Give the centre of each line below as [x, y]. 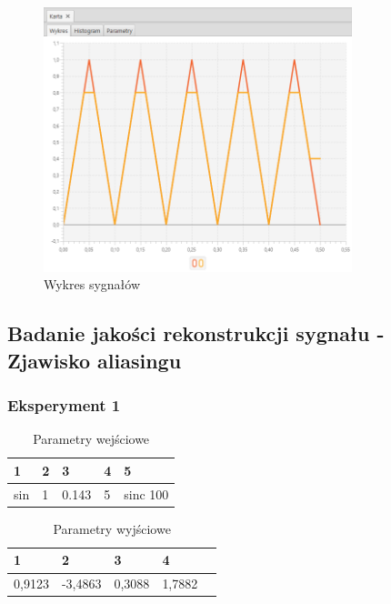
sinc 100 [146, 493]
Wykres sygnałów [92, 284]
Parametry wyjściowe [112, 528]
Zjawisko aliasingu [95, 360]
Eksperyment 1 [64, 405]
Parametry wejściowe [91, 439]
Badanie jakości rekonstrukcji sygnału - [196, 333]
